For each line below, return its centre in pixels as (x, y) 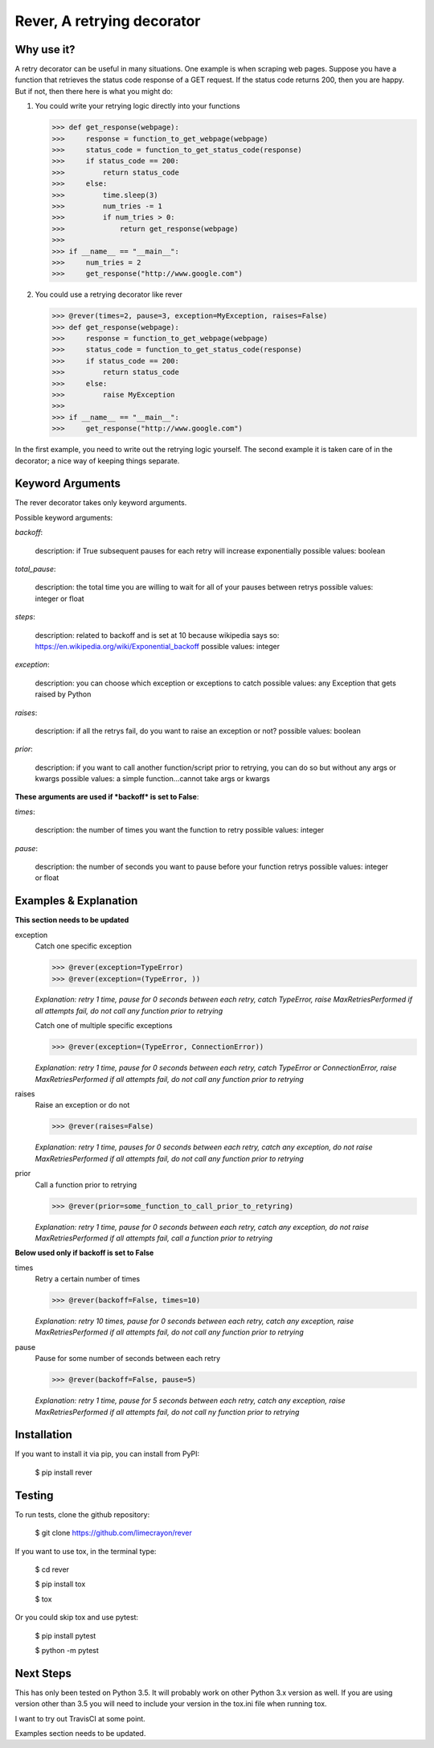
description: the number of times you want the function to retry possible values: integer (180, 830)
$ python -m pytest (67, 1650)
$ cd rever (52, 1569)
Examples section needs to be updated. (80, 1733)
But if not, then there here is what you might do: (94, 91)
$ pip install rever (63, 1472)
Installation (43, 1435)
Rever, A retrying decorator (108, 21)
